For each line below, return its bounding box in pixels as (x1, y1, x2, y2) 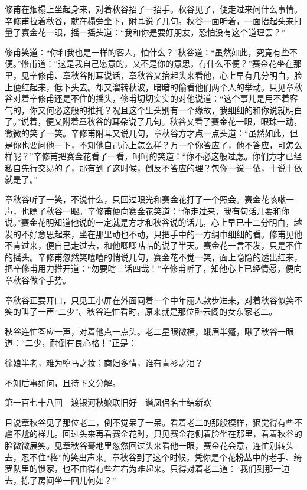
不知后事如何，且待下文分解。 (5, 376, 120, 388)
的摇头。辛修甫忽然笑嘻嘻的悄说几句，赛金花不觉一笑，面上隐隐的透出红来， (5, 250, 302, 263)
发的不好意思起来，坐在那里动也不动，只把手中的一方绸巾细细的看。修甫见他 (5, 227, 302, 240)
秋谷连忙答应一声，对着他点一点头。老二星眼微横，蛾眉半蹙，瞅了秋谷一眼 (5, 325, 294, 337)
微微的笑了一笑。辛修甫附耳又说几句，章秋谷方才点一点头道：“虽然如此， (5, 126, 290, 139)
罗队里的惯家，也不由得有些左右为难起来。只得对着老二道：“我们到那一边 (5, 462, 290, 475)
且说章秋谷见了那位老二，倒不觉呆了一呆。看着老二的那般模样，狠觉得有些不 (5, 416, 302, 428)
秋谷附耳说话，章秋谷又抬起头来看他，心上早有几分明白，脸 (70, 68, 302, 81)
